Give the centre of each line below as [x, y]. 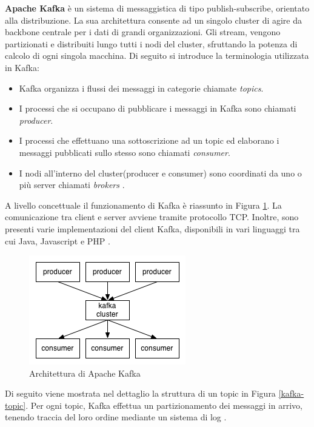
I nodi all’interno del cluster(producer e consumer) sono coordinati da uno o [160, 173]
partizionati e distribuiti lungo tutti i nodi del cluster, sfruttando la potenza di [151, 43]
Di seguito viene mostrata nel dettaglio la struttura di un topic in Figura [140, 393]
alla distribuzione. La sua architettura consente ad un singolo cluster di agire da [154, 20]
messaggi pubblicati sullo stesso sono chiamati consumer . [125, 152]
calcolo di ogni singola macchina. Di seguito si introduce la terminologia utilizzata [157, 55]
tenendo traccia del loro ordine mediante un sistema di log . [116, 417]
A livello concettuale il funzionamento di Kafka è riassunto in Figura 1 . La [143, 205]
